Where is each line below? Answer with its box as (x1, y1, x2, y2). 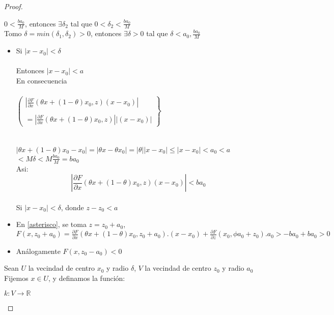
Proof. (4, 1, 23, 11)
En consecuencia (16, 75, 67, 86)
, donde (61, 202, 84, 212)
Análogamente (16, 245, 61, 256)
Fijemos (4, 272, 29, 283)
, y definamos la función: (48, 272, 125, 283)
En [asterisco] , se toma (16, 219, 87, 230)
